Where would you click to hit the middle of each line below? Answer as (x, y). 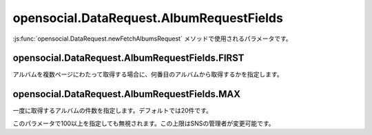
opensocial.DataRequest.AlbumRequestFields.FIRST (128, 58)
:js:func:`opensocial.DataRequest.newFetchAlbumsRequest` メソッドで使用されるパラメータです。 (152, 39)
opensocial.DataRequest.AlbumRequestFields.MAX (127, 94)
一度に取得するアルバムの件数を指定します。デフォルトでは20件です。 (113, 111)
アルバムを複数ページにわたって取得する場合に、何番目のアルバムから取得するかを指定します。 (148, 74)
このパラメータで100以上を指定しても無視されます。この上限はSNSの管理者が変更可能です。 (144, 123)
